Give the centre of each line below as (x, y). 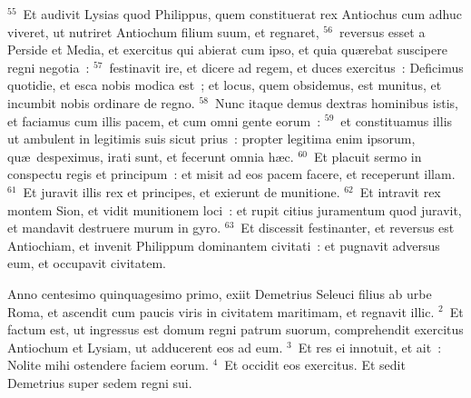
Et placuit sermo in (368, 156)
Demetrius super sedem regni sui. (100, 382)
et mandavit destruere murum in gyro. (114, 228)
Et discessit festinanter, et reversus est (348, 228)
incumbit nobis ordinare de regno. (101, 102)
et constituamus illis (397, 120)
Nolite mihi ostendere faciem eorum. (108, 365)
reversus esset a (382, 31)
